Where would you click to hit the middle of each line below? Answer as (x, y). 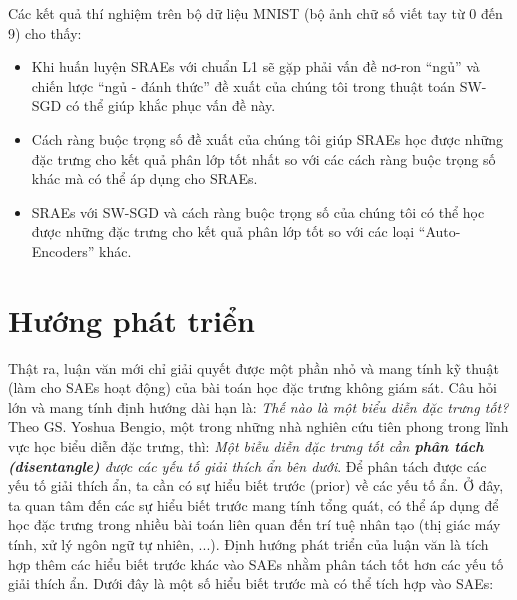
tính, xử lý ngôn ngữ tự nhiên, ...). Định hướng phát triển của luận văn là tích (248, 544)
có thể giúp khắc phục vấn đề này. (170, 105)
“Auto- (439, 231)
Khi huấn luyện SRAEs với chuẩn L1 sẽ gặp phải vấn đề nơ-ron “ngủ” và (255, 66)
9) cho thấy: (45, 32)
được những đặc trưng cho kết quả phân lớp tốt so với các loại (223, 231)
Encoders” (63, 250)
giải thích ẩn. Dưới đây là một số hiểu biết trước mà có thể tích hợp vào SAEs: (251, 583)
